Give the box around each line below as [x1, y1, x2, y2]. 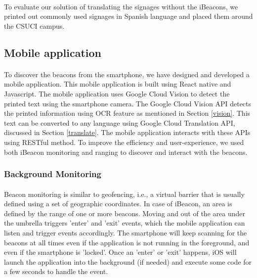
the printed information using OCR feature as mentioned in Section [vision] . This [4, 108, 251, 118]
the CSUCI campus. [4, 20, 65, 31]
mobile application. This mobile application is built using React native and [4, 79, 231, 89]
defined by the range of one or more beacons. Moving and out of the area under [4, 208, 245, 218]
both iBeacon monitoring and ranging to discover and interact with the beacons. [4, 146, 248, 157]
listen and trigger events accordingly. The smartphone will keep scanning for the [4, 227, 247, 237]
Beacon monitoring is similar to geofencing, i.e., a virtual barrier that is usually [4, 188, 245, 199]
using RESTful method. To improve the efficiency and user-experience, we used [4, 137, 244, 147]
